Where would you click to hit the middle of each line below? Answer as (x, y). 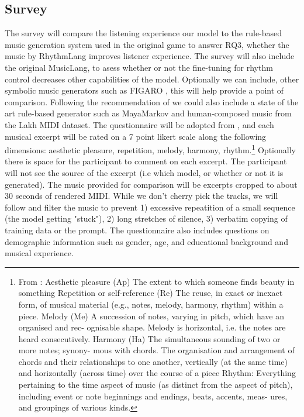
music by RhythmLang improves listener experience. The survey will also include (150, 56)
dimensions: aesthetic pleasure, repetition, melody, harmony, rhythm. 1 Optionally (150, 149)
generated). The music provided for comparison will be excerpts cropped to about (151, 184)
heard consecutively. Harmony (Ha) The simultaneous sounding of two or (149, 338)
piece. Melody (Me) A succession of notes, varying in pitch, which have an (151, 316)
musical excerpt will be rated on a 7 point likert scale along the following (136, 136)
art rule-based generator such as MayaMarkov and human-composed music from (148, 113)
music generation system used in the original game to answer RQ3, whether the (147, 44)
